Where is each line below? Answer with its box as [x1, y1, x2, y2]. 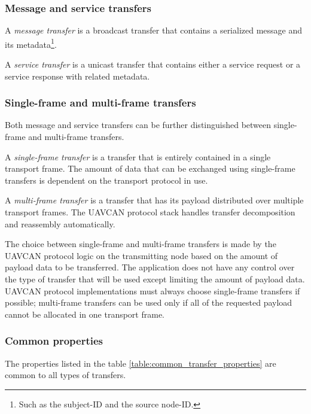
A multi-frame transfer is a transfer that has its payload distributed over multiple [5, 194, 304, 206]
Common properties [5, 333, 103, 348]
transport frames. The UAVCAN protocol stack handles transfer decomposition [5, 206, 295, 218]
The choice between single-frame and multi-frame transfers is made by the [5, 238, 276, 250]
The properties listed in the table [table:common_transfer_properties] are [5, 357, 276, 369]
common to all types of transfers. [5, 369, 126, 381]
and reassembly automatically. [5, 217, 115, 230]
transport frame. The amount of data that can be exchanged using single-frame [5, 162, 295, 175]
